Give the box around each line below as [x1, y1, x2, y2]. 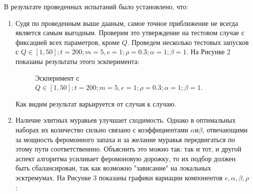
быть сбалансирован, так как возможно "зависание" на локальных [15, 163, 211, 173]
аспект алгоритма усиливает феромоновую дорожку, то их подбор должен [15, 153, 236, 163]
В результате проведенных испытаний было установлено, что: [4, 1, 188, 11]
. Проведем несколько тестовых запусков [127, 37, 249, 47]
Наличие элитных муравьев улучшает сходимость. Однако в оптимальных [15, 115, 236, 125]
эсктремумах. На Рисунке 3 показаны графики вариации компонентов [15, 172, 223, 182]
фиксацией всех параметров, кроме [15, 37, 120, 47]
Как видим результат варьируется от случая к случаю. [15, 98, 177, 108]
